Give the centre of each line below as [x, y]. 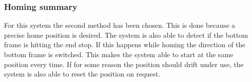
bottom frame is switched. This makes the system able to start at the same [119, 54]
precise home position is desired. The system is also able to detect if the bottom [126, 35]
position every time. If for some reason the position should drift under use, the [124, 64]
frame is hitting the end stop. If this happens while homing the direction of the [125, 44]
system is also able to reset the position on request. [82, 74]
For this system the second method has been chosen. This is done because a [120, 25]
